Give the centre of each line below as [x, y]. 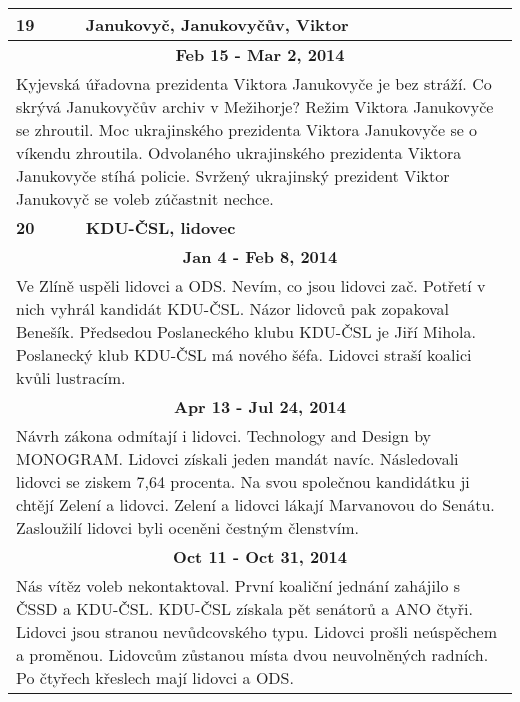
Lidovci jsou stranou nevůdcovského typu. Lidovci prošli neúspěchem [256, 631]
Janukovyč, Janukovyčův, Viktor [217, 24]
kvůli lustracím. [71, 377]
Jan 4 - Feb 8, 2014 [260, 256]
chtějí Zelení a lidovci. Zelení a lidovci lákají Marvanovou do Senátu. [255, 504]
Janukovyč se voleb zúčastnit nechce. [145, 198]
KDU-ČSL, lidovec [160, 227]
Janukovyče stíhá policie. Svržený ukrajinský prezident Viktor [233, 175]
